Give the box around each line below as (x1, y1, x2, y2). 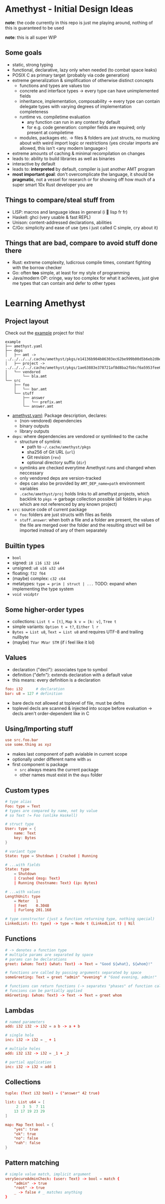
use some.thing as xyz (5, 742, 52, 747)
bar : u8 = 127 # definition (5, 691, 63, 696)
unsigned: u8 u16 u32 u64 (12, 565, 65, 571)
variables (19, 486, 38, 492)
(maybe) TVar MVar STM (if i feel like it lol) (12, 639, 95, 645)
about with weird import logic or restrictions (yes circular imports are (19, 140, 159, 146)
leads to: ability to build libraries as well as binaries (12, 156, 115, 162)
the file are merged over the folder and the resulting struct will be (19, 522, 152, 528)
